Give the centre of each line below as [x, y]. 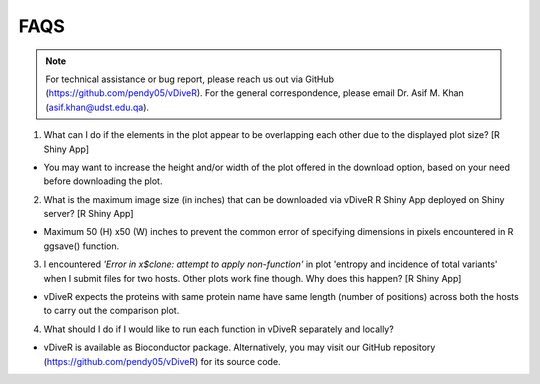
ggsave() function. [81, 246]
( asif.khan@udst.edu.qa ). [97, 107]
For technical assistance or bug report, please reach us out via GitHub [190, 79]
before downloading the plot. [103, 181]
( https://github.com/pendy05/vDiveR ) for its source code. [162, 361]
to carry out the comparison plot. [111, 311]
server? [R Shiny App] [88, 214]
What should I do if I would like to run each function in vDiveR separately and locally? [218, 329]
